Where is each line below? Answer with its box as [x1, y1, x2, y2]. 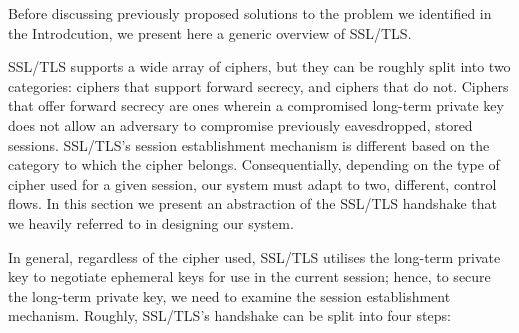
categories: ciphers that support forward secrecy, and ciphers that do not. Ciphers [8, 75, 509, 96]
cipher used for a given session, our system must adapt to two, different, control [8, 173, 497, 194]
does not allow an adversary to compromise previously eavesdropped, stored [8, 114, 473, 135]
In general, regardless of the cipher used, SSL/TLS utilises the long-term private [8, 246, 501, 267]
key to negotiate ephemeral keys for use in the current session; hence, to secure [8, 266, 491, 287]
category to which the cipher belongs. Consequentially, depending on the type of [8, 154, 500, 175]
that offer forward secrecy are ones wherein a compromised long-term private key [8, 95, 504, 116]
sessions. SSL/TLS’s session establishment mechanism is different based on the [8, 134, 490, 155]
